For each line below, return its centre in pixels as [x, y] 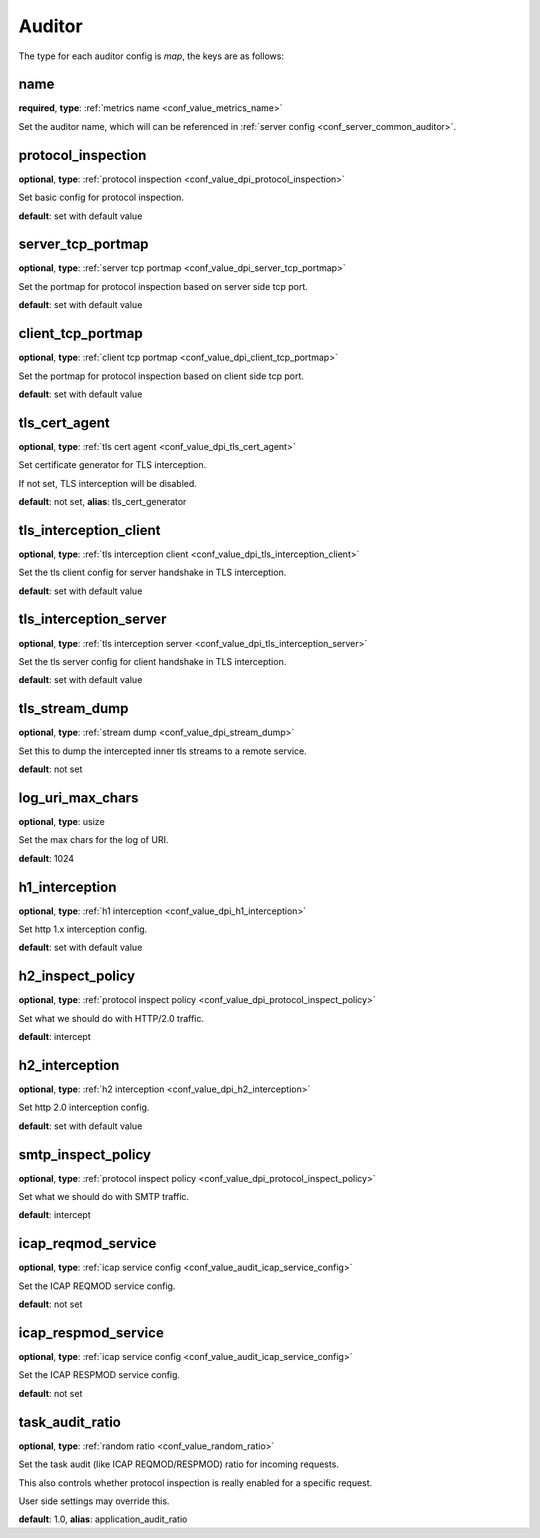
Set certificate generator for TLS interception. [112, 465]
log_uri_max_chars [78, 797]
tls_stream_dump [73, 708]
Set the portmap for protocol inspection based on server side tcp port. [163, 286]
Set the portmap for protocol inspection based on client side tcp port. [161, 376]
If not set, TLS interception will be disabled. [107, 483]
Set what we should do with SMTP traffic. [104, 1197]
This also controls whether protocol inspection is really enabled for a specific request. [195, 1482]
